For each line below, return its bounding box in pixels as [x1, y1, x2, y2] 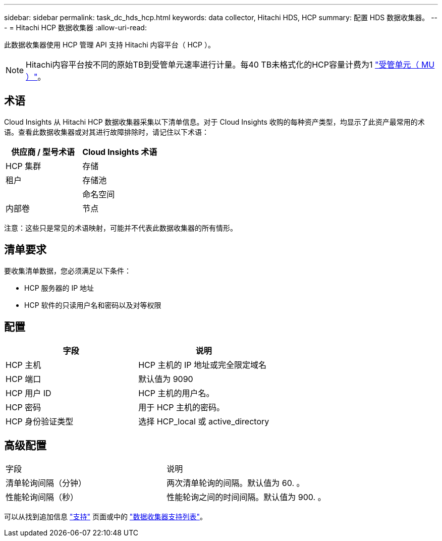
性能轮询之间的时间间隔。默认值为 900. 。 [167, 492, 326, 503]
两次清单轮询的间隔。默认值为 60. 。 [167, 478, 305, 489]
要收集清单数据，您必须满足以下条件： [4, 266, 131, 275]
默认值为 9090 [138, 373, 193, 384]
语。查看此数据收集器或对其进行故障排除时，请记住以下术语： [4, 127, 209, 136]
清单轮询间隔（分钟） [6, 478, 87, 489]
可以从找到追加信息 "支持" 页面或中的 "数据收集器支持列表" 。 [4, 512, 207, 521]
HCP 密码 [6, 402, 41, 412]
